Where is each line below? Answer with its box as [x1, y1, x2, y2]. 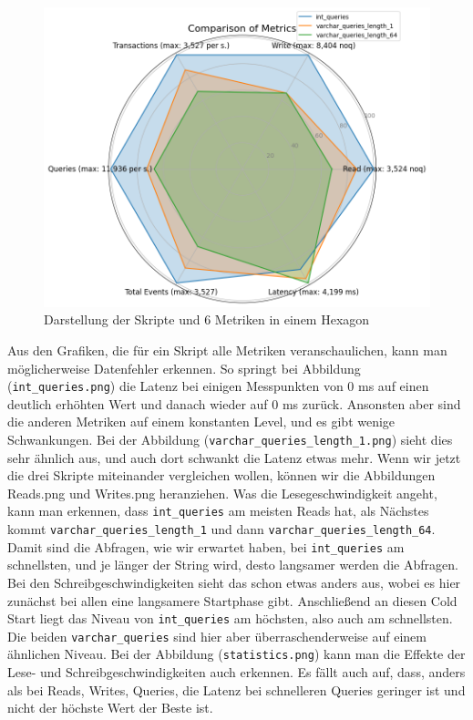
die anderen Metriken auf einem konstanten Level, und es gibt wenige [7, 412, 396, 431]
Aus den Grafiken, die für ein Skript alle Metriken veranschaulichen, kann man [7, 340, 447, 359]
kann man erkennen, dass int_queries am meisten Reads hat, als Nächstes [7, 501, 429, 520]
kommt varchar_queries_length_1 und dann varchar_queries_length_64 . [7, 519, 436, 539]
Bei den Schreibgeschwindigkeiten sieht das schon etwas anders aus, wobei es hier [7, 572, 461, 591]
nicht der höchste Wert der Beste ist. [7, 698, 213, 717]
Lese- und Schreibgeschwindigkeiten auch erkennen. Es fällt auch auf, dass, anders [7, 663, 466, 682]
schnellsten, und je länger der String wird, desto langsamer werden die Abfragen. [7, 555, 458, 574]
